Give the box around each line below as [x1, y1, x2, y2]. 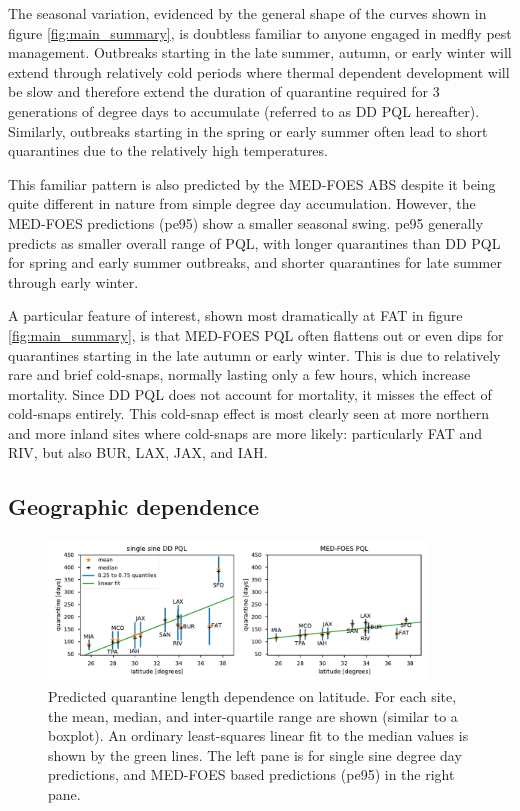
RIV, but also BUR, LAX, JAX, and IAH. [8, 442, 268, 463]
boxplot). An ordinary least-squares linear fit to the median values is [48, 725, 469, 746]
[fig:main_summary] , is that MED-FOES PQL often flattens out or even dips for [8, 324, 504, 345]
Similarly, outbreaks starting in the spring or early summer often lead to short [8, 120, 488, 141]
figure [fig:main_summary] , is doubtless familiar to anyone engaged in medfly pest [8, 22, 512, 43]
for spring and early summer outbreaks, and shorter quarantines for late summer [8, 252, 502, 273]
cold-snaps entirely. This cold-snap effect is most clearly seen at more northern [8, 403, 489, 424]
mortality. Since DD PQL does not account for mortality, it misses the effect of [8, 383, 492, 404]
